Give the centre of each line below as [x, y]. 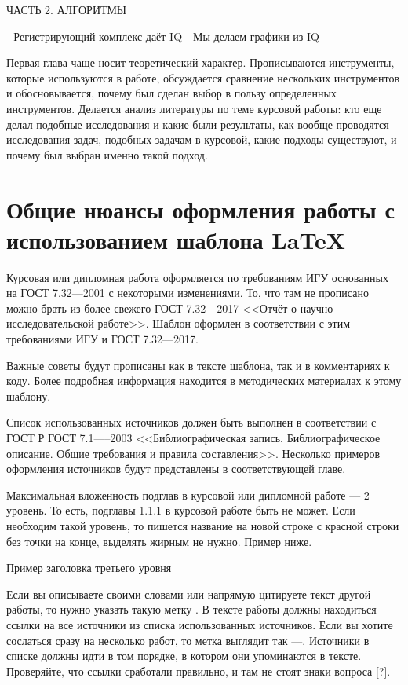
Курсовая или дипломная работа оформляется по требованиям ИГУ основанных [197, 277]
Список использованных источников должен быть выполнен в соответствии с [191, 422]
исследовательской [50, 323]
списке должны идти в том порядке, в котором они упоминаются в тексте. [184, 656]
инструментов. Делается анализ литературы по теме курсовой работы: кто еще [194, 108]
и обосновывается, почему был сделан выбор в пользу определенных [171, 93]
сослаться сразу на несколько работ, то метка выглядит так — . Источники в [188, 640]
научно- [318, 308]
